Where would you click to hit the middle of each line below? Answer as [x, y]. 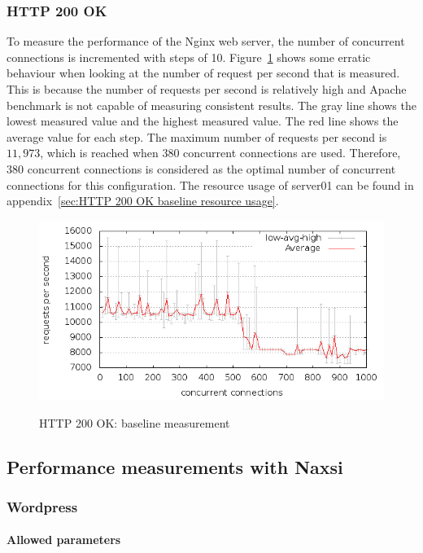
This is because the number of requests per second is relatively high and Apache [207, 89]
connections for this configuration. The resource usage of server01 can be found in [210, 184]
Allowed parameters [64, 540]
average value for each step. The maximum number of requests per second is [197, 136]
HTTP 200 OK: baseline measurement [135, 422]
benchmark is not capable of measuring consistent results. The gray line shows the [211, 105]
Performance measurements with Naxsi [175, 466]
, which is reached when [99, 153]
